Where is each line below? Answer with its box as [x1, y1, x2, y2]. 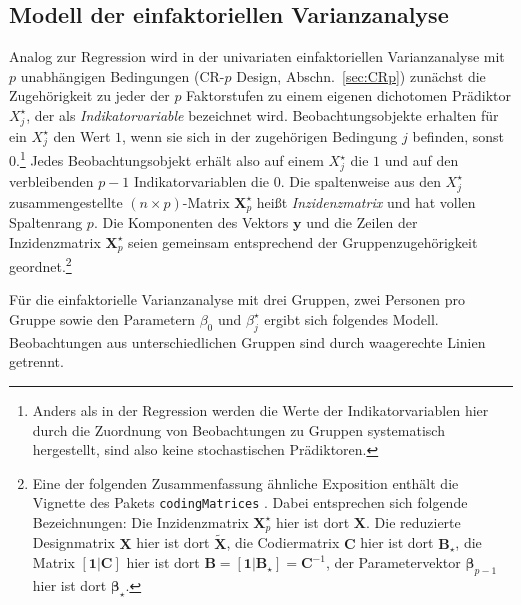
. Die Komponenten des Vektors [93, 212, 289, 233]
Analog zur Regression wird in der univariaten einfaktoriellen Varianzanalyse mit [9, 46, 505, 67]
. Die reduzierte [366, 511, 461, 532]
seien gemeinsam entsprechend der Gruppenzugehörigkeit [128, 231, 478, 252]
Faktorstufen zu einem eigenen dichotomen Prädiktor [186, 85, 512, 106]
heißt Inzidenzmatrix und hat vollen [256, 191, 476, 212]
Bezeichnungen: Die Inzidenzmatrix [32, 511, 249, 532]
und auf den [384, 150, 459, 171]
